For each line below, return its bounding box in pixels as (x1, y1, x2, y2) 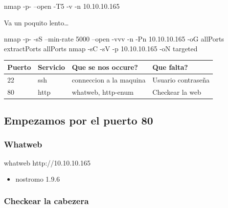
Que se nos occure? (71, 62, 138, 72)
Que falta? (152, 62, 188, 72)
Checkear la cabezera (4, 194, 89, 207)
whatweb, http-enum (71, 86, 134, 97)
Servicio (38, 62, 65, 72)
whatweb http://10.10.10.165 (4, 157, 91, 167)
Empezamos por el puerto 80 (4, 113, 153, 128)
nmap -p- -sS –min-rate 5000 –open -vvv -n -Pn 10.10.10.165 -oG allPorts (4, 34, 224, 44)
